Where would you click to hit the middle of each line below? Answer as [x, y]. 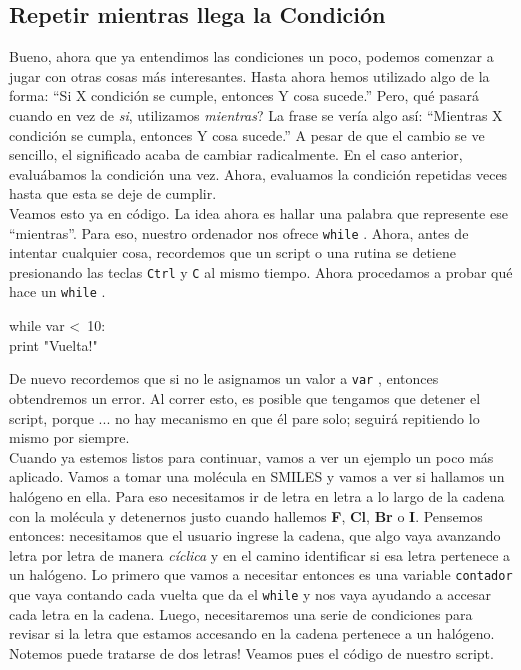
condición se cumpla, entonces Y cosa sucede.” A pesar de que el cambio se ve [247, 134]
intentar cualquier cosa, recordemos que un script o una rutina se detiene [232, 252]
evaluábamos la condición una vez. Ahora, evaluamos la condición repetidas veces [258, 173]
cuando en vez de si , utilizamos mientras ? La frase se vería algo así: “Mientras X [256, 114]
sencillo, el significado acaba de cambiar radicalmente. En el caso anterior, [236, 154]
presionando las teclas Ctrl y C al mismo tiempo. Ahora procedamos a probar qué [261, 271]
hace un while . [57, 291]
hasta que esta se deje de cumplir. [113, 193]
